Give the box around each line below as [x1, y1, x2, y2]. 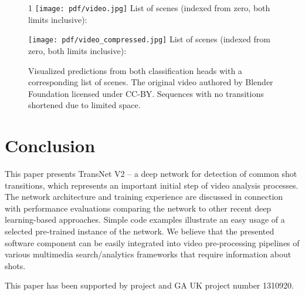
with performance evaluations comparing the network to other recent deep [5, 202, 272, 214]
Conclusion [5, 133, 96, 157]
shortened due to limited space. [28, 99, 141, 111]
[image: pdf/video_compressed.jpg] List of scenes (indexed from [28, 33, 270, 45]
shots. [5, 259, 26, 271]
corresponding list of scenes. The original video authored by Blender [28, 76, 273, 88]
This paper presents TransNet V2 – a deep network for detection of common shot [5, 167, 297, 179]
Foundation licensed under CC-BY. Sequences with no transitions [28, 87, 264, 99]
